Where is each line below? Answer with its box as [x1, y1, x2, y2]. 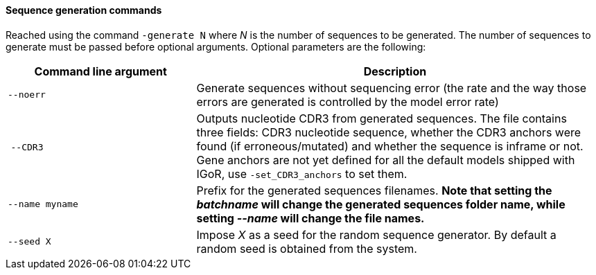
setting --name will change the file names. [196, 211, 425, 225]
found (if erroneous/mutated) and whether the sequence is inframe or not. [196, 139, 584, 153]
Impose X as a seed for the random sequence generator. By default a [196, 227, 556, 242]
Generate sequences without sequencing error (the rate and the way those [196, 80, 587, 95]
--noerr [8, 89, 46, 100]
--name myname [8, 199, 78, 210]
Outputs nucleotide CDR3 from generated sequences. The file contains [196, 111, 567, 125]
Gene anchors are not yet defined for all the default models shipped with [196, 152, 575, 167]
